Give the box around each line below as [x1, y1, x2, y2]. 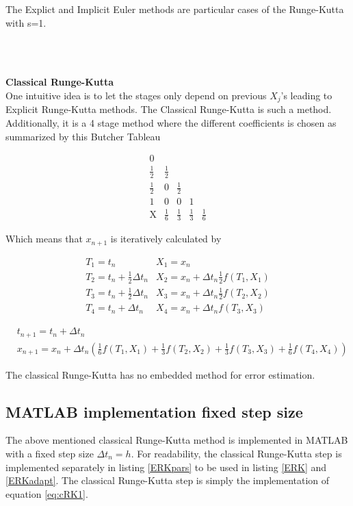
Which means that [5, 231, 83, 246]
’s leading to [280, 88, 332, 102]
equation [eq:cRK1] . [5, 486, 88, 501]
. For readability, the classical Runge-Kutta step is [131, 446, 342, 461]
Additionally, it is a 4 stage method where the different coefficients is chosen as [5, 116, 337, 130]
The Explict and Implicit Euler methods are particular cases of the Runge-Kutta [5, 2, 344, 16]
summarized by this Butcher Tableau [5, 129, 161, 143]
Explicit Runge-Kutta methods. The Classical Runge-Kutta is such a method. [5, 102, 332, 116]
